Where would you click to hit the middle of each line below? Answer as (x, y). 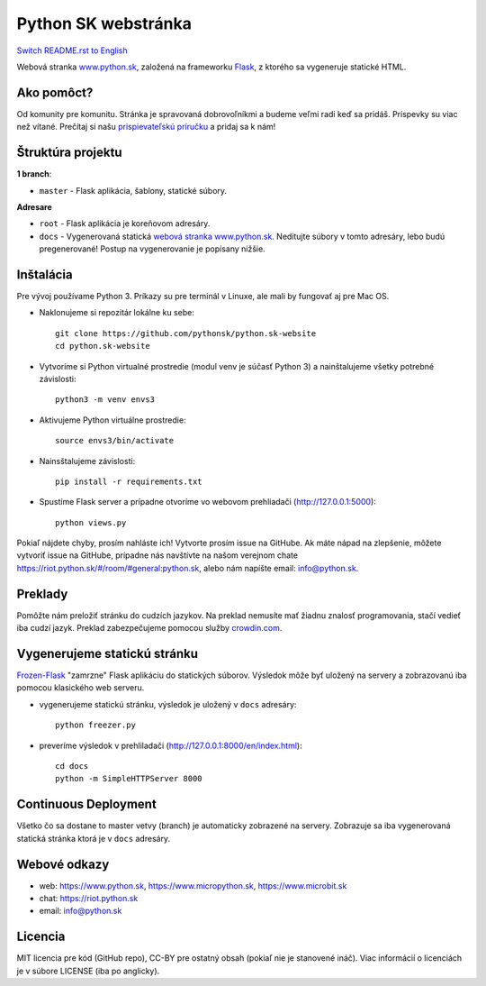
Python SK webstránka (104, 23)
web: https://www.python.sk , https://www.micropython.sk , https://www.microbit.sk (193, 886)
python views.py (91, 522)
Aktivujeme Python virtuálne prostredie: (112, 420)
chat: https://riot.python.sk (89, 898)
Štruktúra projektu (69, 153)
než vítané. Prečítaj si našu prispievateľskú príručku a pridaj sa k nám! (146, 127)
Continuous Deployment (86, 804)
